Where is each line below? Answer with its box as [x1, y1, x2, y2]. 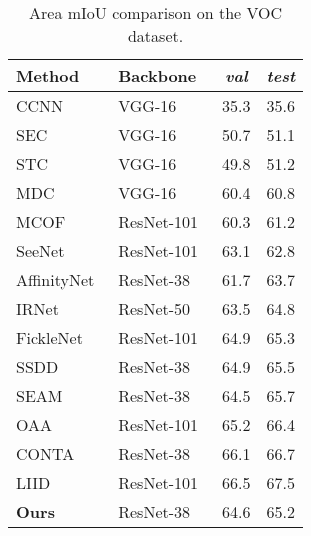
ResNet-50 [118, 297, 191, 320]
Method [16, 64, 80, 87]
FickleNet [16, 326, 83, 349]
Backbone [118, 64, 197, 87]
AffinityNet [16, 268, 95, 291]
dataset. [127, 24, 184, 47]
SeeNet [16, 239, 65, 262]
